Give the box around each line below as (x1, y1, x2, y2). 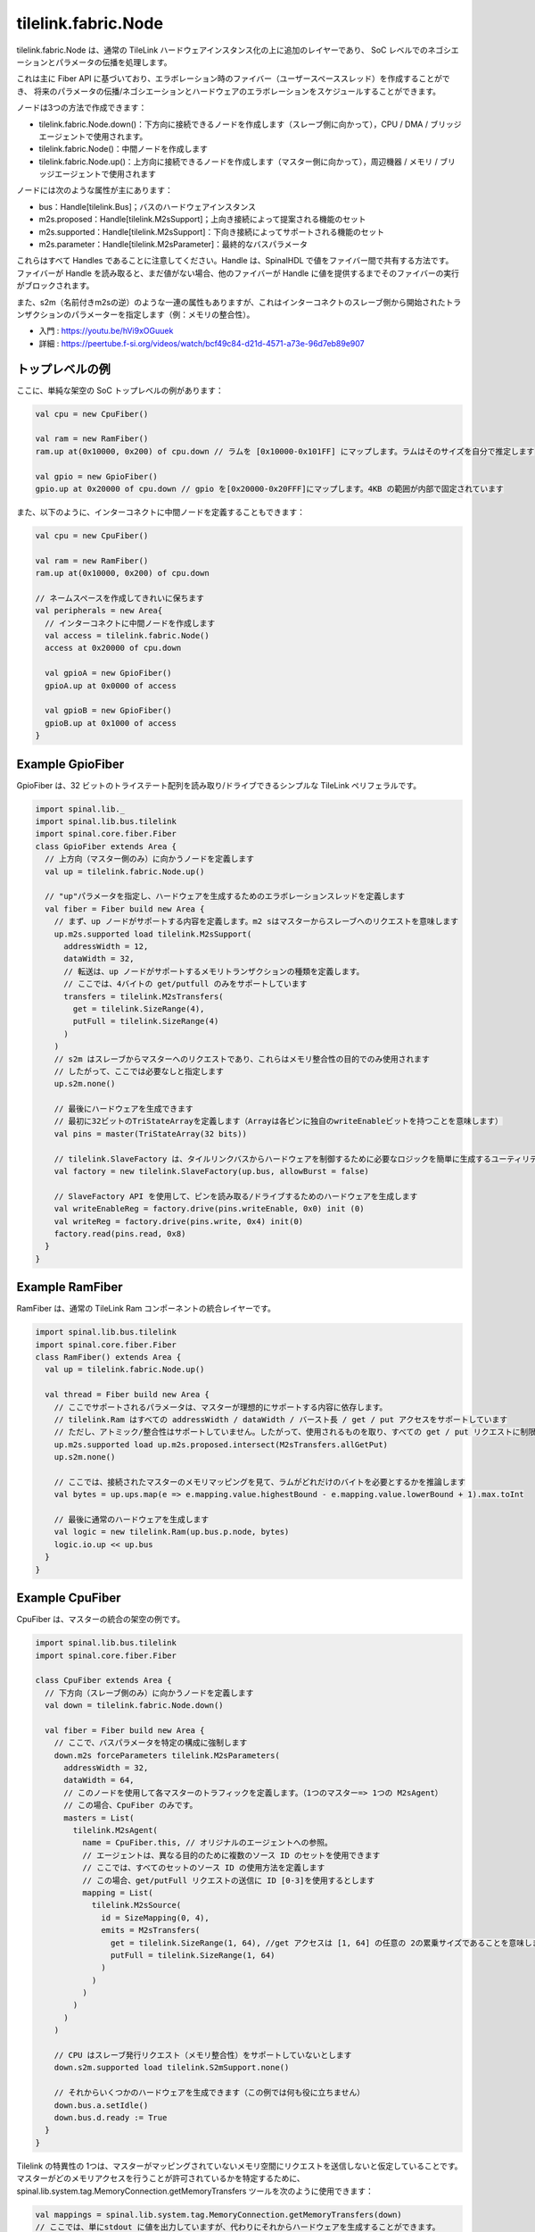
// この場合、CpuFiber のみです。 (63, 1800, 198, 1811)
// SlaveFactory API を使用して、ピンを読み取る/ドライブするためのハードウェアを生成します (53, 1191, 418, 1201)
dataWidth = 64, (63, 1775, 135, 1786)
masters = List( (63, 1812, 135, 1823)
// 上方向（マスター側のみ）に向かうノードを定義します (45, 854, 254, 864)
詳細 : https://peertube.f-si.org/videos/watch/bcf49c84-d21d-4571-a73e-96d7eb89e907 (38, 337, 365, 348)
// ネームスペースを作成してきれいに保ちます (35, 593, 204, 603)
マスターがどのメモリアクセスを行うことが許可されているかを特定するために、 (16, 2173, 305, 2184)
